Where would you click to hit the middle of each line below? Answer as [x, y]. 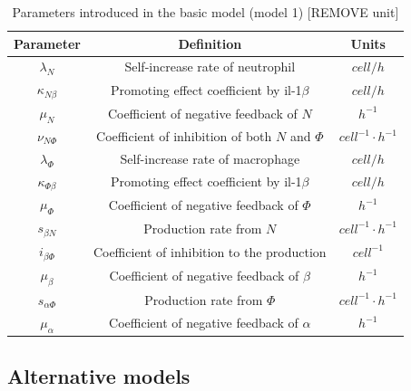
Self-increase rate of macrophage [210, 158]
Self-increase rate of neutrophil [210, 67]
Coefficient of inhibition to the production [210, 251]
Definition [210, 43]
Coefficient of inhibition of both [184, 136]
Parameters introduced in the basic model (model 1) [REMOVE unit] [205, 12]
